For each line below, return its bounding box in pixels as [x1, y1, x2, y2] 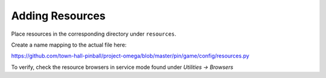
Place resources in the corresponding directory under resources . [11, 30, 176, 37]
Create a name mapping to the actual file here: [11, 41, 127, 48]
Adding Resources [11, 9, 106, 22]
